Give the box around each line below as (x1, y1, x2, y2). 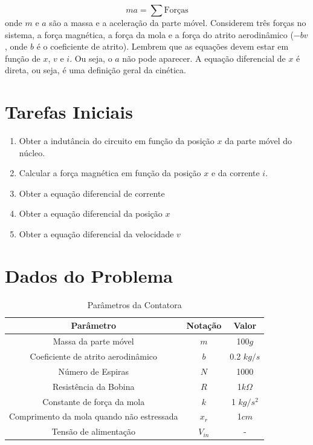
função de (5, 51, 40, 64)
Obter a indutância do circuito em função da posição (19, 134, 215, 147)
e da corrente (211, 166, 260, 179)
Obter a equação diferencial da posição (19, 207, 163, 220)
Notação (186, 319, 222, 332)
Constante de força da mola (42, 395, 145, 407)
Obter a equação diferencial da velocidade (19, 228, 174, 240)
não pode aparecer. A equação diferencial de (122, 51, 286, 64)
